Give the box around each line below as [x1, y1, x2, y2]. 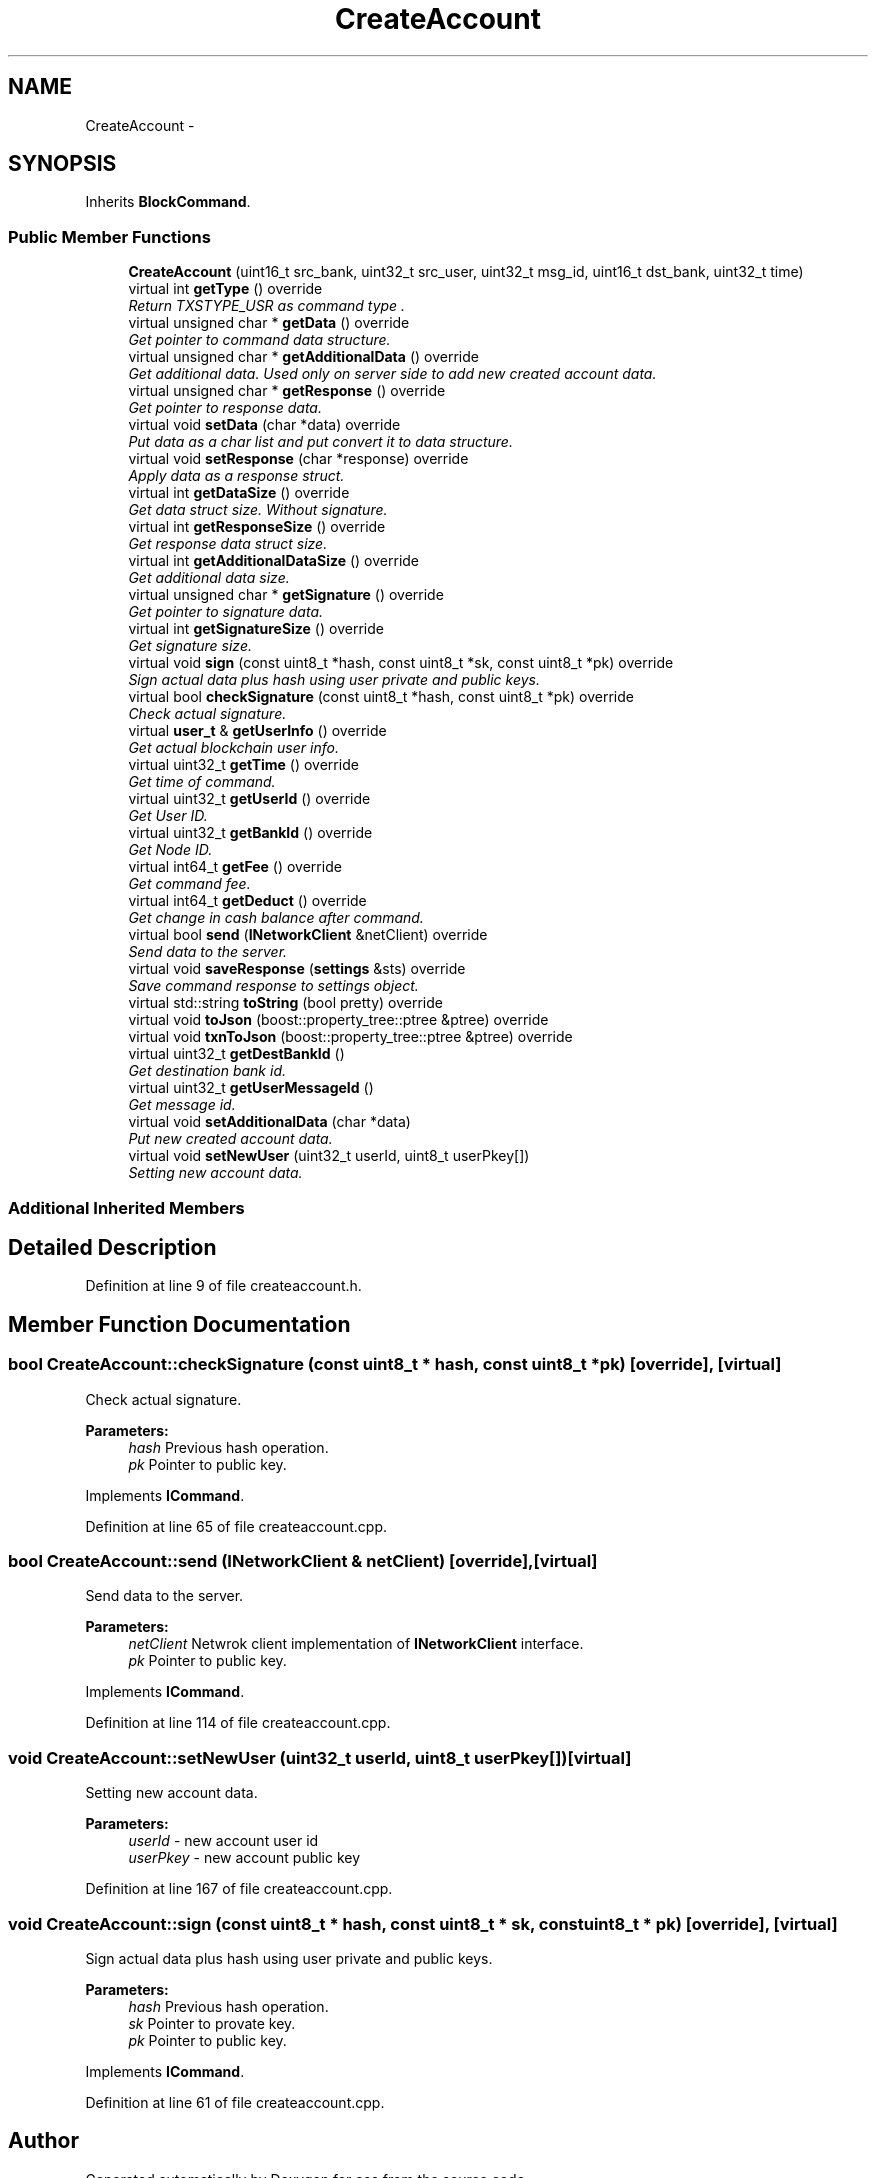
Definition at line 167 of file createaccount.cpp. [85, 1880, 393, 1898]
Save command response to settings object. [128, 977, 419, 995]
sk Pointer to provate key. [128, 2014, 296, 2032]
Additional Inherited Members [8, 1197, 245, 1218]
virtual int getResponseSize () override [128, 518, 386, 536]
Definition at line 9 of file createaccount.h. [85, 1277, 362, 1295]
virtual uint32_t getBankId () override [128, 824, 373, 842]
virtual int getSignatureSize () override [128, 620, 384, 638]
